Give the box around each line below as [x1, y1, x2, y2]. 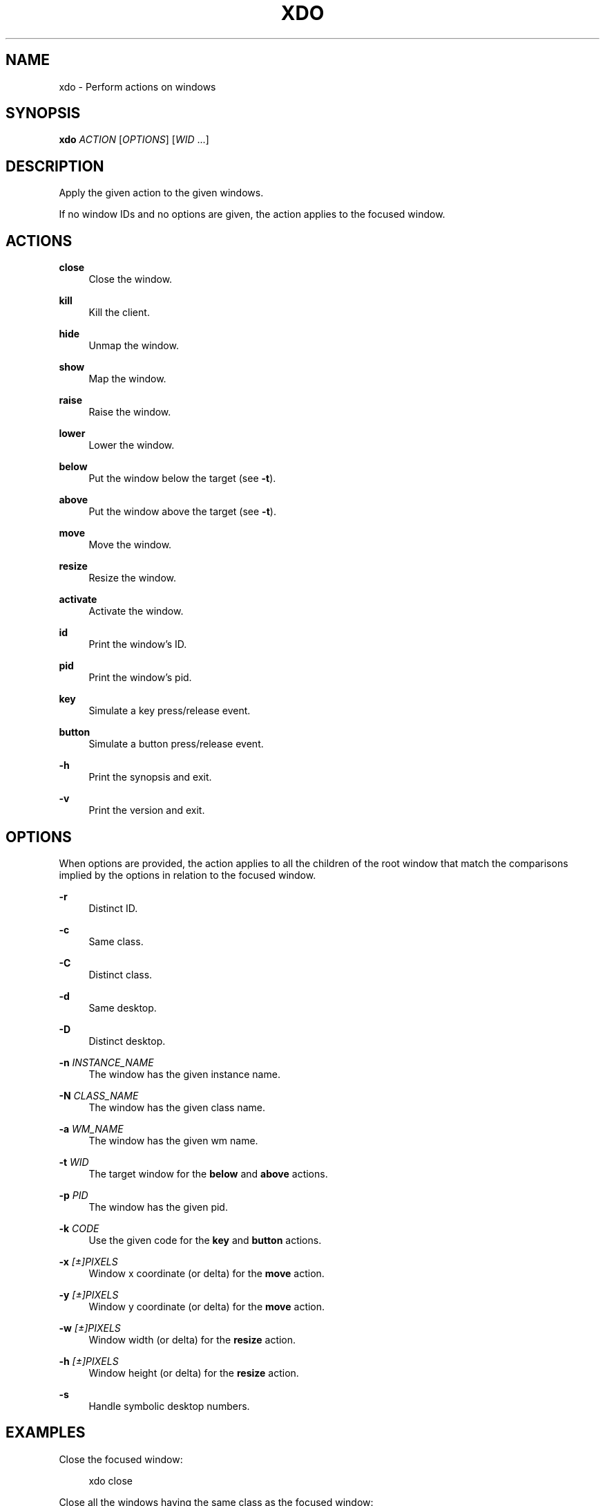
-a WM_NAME [59, 1122, 124, 1135]
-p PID [59, 1189, 88, 1201]
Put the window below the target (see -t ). [88, 472, 276, 485]
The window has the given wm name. [88, 1134, 258, 1146]
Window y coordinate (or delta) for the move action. [88, 1300, 325, 1312]
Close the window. [88, 273, 173, 286]
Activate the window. [88, 605, 184, 617]
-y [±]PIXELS [59, 1288, 119, 1301]
